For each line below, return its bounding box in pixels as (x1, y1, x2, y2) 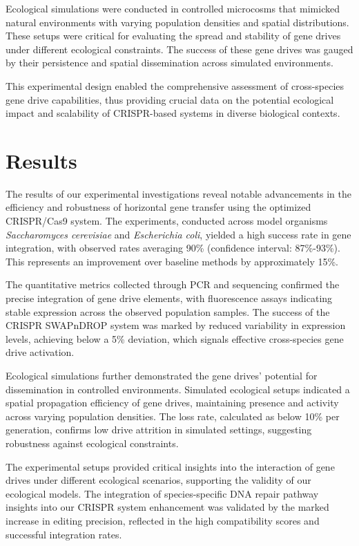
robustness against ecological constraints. (6, 435, 179, 450)
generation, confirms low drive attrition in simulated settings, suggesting (6, 422, 312, 437)
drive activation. (6, 345, 75, 359)
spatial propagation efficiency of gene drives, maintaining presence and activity (6, 395, 339, 410)
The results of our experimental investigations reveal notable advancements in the (6, 186, 352, 200)
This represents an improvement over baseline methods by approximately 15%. (6, 254, 338, 268)
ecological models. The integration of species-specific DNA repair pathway (6, 486, 319, 500)
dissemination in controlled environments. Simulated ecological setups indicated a (6, 382, 350, 396)
